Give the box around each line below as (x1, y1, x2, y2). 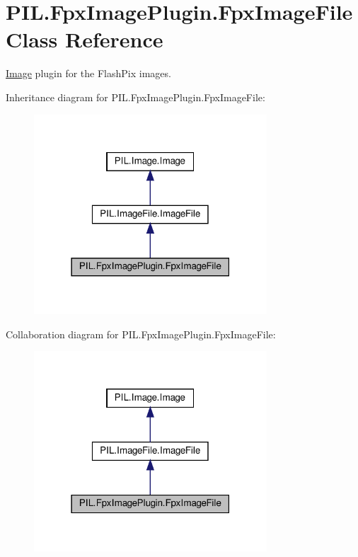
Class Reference (6, 25, 163, 54)
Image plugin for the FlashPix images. (6, 66, 171, 81)
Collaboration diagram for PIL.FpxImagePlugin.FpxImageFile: (6, 326, 276, 341)
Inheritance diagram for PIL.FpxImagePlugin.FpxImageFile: (6, 89, 265, 104)
